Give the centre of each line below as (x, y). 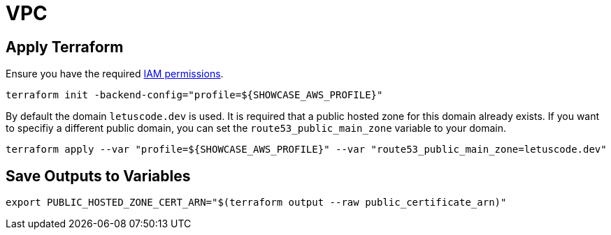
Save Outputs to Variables (98, 176)
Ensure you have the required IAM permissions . (115, 74)
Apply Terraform (65, 47)
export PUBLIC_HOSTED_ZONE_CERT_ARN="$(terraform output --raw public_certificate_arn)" (256, 203)
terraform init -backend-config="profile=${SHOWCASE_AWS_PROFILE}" (194, 95)
